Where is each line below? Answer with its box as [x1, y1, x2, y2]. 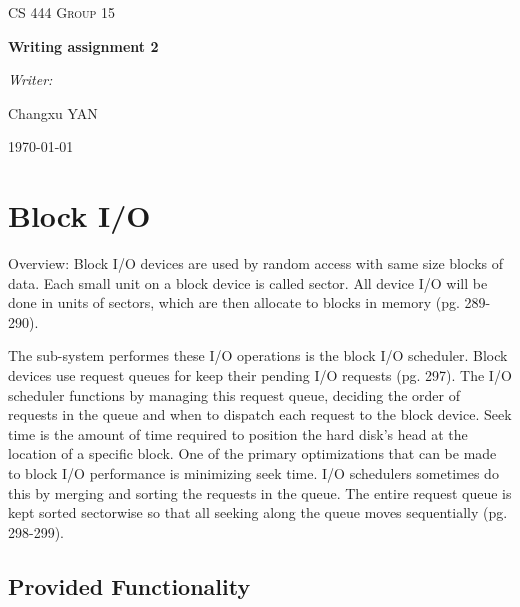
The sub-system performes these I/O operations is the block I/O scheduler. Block [8, 345, 508, 366]
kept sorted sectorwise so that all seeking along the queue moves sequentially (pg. [8, 502, 508, 523]
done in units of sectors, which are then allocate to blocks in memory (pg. [8, 292, 460, 313]
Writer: [8, 69, 53, 90]
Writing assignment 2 [8, 35, 159, 56]
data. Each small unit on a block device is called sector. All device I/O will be [8, 272, 488, 293]
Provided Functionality [8, 570, 251, 601]
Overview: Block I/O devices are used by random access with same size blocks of [8, 253, 504, 274]
